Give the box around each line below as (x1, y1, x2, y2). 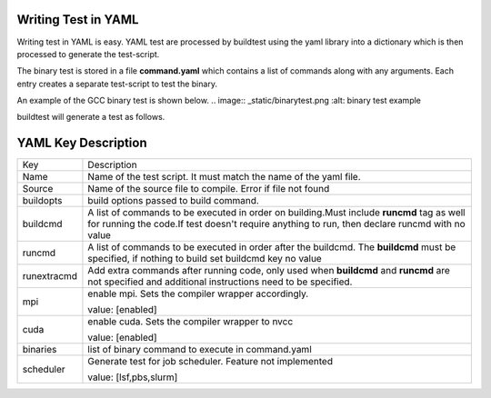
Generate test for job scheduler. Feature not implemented (87, 355, 334, 368)
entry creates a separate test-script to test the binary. (16, 78, 218, 89)
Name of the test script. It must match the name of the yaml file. (87, 171, 361, 184)
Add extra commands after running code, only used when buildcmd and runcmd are (87, 264, 450, 277)
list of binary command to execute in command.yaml (87, 343, 313, 356)
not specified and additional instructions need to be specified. (87, 275, 353, 288)
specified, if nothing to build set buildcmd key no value (87, 253, 322, 265)
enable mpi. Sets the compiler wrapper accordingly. (87, 287, 309, 300)
